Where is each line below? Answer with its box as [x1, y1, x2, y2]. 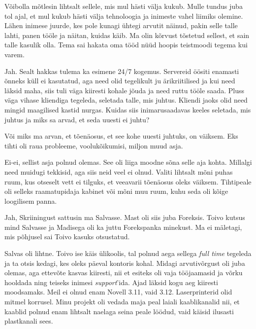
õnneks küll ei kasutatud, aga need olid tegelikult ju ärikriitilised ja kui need [4, 75, 235, 86]
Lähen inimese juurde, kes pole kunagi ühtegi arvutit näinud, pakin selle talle [4, 20, 238, 31]
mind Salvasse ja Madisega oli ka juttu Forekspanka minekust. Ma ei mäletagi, [4, 221, 242, 232]
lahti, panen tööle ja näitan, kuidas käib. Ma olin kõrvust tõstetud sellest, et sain [4, 30, 250, 40]
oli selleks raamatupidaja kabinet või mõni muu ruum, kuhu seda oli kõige [4, 186, 228, 196]
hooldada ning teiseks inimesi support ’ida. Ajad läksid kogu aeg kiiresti [4, 277, 218, 287]
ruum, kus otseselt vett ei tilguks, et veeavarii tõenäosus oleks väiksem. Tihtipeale [4, 176, 252, 186]
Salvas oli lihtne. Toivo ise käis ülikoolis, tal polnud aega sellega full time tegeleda [4, 248, 252, 258]
